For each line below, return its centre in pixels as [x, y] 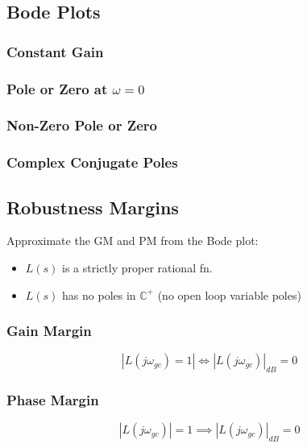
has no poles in [99, 295]
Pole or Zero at [57, 88]
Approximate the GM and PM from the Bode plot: [133, 241]
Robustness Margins [93, 207]
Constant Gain [55, 51]
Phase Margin [53, 400]
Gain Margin [49, 331]
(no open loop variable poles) [229, 295]
